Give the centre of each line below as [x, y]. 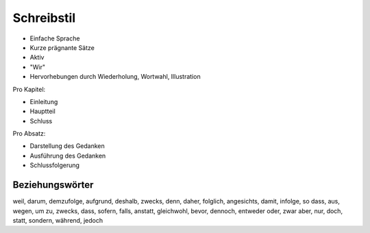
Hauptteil [43, 111]
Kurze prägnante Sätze [62, 47]
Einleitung [44, 101]
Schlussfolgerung [55, 165]
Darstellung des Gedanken [67, 146]
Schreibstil [44, 18]
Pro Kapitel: [29, 89]
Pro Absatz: [29, 134]
